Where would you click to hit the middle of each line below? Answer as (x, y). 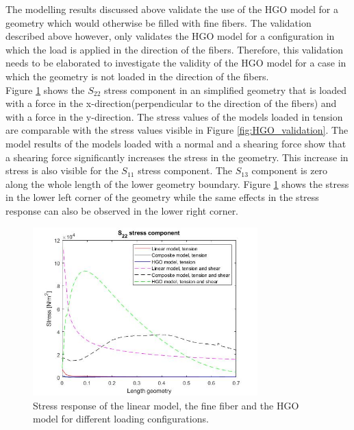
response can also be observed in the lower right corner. (122, 210)
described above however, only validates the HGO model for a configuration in (170, 36)
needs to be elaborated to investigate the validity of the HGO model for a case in (176, 63)
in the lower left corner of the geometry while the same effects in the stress (162, 197)
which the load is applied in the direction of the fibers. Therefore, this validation (175, 49)
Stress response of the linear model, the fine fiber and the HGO (166, 405)
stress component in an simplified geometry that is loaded (225, 89)
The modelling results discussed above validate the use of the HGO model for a (172, 9)
